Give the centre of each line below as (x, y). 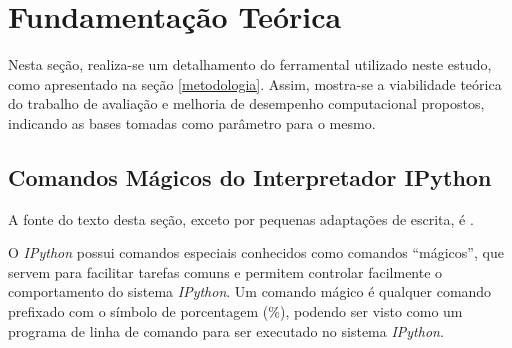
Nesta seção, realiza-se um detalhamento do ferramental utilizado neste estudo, (250, 64)
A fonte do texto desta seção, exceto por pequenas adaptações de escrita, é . (241, 218)
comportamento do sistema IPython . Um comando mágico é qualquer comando (250, 291)
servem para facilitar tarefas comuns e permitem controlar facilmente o (225, 271)
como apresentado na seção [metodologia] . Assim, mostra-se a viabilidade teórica (255, 83)
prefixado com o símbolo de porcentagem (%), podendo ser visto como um (235, 311)
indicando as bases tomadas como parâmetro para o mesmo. (192, 122)
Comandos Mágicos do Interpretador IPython (250, 176)
